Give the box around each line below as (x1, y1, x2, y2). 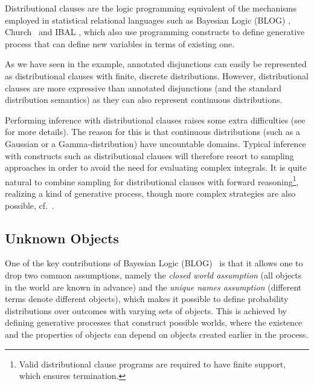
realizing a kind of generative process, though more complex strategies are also (5, 186, 296, 199)
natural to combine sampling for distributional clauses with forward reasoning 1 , (5, 173, 299, 188)
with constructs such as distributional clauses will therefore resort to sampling (5, 149, 294, 162)
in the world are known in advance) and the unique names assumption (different (5, 280, 302, 293)
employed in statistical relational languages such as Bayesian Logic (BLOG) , (5, 13, 291, 26)
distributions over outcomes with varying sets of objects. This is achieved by (5, 304, 287, 317)
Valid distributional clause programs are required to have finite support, (19, 357, 286, 370)
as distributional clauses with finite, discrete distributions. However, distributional (5, 69, 309, 82)
